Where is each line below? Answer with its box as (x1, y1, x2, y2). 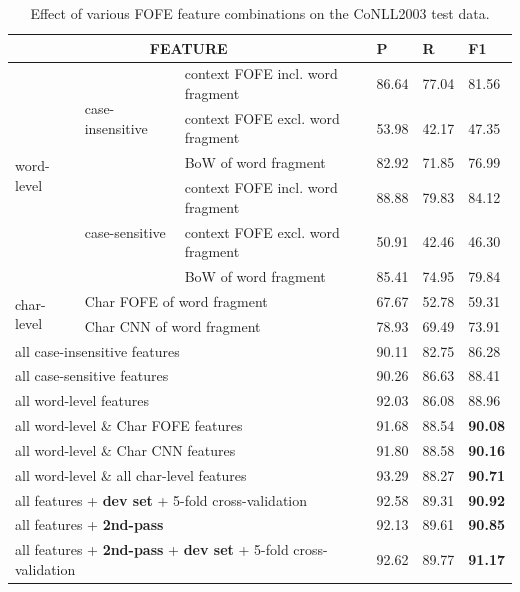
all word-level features (15, 390, 149, 411)
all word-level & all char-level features (15, 464, 247, 485)
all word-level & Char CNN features (15, 439, 236, 460)
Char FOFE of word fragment (84, 290, 268, 311)
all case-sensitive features (15, 365, 169, 386)
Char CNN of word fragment (84, 315, 261, 336)
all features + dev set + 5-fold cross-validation (15, 489, 308, 510)
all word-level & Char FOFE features (15, 415, 243, 436)
